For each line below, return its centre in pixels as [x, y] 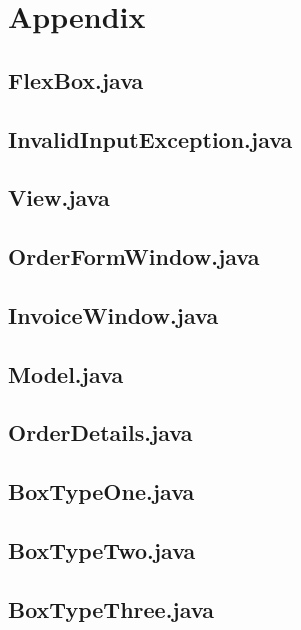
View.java [59, 197]
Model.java [66, 373]
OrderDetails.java [100, 432]
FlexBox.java [76, 79]
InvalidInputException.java [150, 138]
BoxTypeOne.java [101, 491]
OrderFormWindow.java [134, 256]
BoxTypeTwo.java [102, 550]
